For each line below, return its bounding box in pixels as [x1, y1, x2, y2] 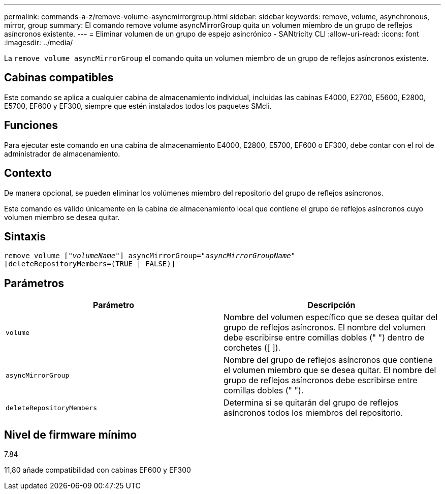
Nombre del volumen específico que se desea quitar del [224, 312, 438, 323]
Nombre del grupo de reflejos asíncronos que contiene [224, 355, 433, 365]
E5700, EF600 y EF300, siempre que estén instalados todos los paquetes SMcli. [4, 101, 272, 110]
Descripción [307, 300, 356, 311]
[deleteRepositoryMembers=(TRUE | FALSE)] [4, 260, 176, 268]
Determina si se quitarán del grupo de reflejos [224, 397, 399, 408]
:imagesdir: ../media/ [4, 38, 73, 47]
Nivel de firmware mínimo [4, 428, 137, 441]
